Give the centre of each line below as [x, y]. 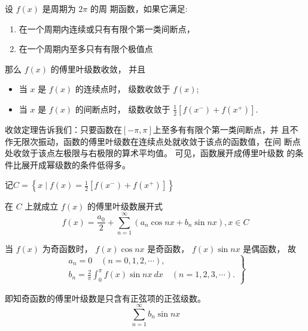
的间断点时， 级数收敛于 [123, 109]
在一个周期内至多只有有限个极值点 [86, 49]
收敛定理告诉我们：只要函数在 [63, 129]
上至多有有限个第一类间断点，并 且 [221, 129]
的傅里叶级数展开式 [125, 206]
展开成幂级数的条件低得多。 [76, 164]
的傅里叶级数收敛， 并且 [98, 69]
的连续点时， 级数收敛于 [123, 89]
